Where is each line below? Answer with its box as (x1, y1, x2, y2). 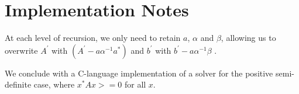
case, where (33, 78, 75, 90)
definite (5, 78, 32, 90)
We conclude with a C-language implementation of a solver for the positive (5, 67, 273, 79)
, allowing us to (221, 32, 276, 44)
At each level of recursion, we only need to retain (5, 32, 181, 44)
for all (124, 78, 146, 90)
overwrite (5, 44, 38, 56)
